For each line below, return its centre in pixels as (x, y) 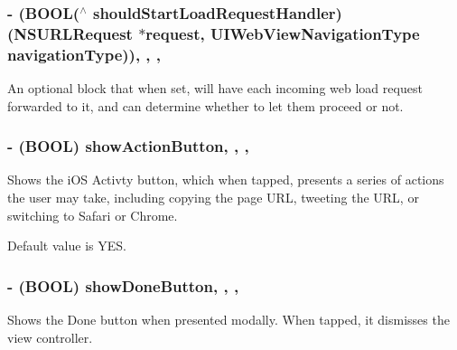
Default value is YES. (67, 246)
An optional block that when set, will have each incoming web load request (215, 88)
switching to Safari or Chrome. (93, 215)
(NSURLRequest (70, 33)
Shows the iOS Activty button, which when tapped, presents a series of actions (226, 180)
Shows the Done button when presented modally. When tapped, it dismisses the (228, 320)
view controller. (50, 337)
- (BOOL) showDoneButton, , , (123, 285)
